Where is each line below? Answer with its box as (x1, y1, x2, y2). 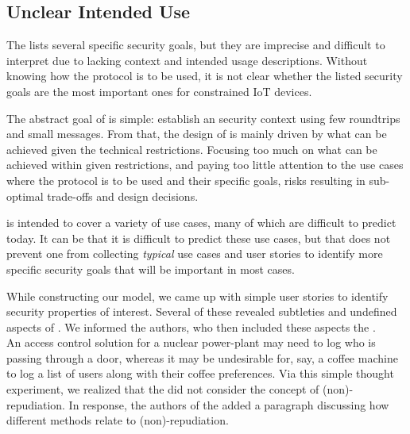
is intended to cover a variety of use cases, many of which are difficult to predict (6, 214, 396, 231)
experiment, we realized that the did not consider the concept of (6, 381, 319, 398)
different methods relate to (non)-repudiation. (6, 412, 229, 428)
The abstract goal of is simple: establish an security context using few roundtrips (6, 109, 400, 126)
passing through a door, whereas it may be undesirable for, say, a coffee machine (6, 349, 398, 366)
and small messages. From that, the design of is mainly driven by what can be (6, 125, 387, 142)
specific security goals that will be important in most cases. (6, 260, 295, 277)
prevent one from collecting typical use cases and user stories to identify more (6, 245, 383, 262)
